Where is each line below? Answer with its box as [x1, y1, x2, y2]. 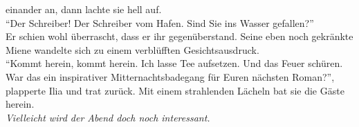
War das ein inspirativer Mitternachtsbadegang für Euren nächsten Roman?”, [6, 69, 335, 84]
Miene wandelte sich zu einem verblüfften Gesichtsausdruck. [6, 42, 259, 57]
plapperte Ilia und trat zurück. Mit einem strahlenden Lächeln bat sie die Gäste [6, 83, 344, 97]
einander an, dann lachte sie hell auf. [6, 2, 162, 16]
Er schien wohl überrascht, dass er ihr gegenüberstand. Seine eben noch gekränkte [6, 29, 353, 43]
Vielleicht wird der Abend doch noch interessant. [6, 110, 210, 124]
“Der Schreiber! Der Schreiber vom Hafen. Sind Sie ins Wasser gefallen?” [6, 15, 314, 30]
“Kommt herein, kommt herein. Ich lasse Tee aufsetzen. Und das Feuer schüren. [6, 56, 343, 70]
